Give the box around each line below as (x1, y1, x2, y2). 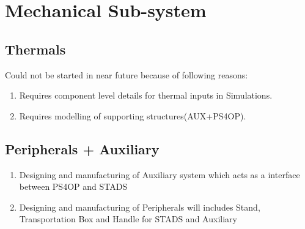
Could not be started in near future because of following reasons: (5, 68, 248, 81)
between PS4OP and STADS (19, 180, 128, 193)
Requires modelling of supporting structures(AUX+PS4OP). (19, 109, 246, 122)
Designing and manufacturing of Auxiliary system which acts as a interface (19, 168, 300, 181)
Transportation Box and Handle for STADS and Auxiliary (19, 212, 237, 225)
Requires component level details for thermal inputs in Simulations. (19, 89, 273, 102)
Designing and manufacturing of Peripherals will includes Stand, (19, 200, 260, 213)
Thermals (5, 39, 66, 58)
